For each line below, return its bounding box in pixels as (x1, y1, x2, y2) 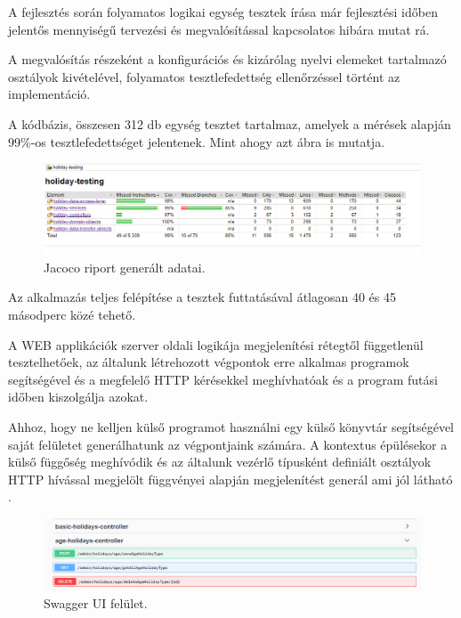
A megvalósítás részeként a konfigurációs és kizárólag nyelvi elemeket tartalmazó (8, 50, 447, 69)
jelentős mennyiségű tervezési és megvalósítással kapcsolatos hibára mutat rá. (8, 20, 430, 38)
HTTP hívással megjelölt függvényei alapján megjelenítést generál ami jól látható (8, 469, 453, 488)
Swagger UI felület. (44, 593, 148, 612)
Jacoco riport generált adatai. (44, 257, 206, 276)
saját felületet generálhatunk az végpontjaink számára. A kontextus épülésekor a (8, 435, 448, 453)
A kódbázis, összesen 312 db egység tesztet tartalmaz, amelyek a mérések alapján (8, 114, 451, 133)
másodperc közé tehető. (8, 305, 136, 324)
